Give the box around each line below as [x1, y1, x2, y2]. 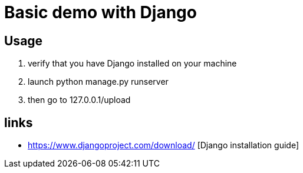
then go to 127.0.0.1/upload [28, 95, 131, 105]
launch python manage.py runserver [28, 76, 169, 87]
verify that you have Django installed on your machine [28, 58, 237, 69]
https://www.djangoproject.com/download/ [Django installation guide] [28, 140, 299, 151]
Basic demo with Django [4, 2, 197, 22]
